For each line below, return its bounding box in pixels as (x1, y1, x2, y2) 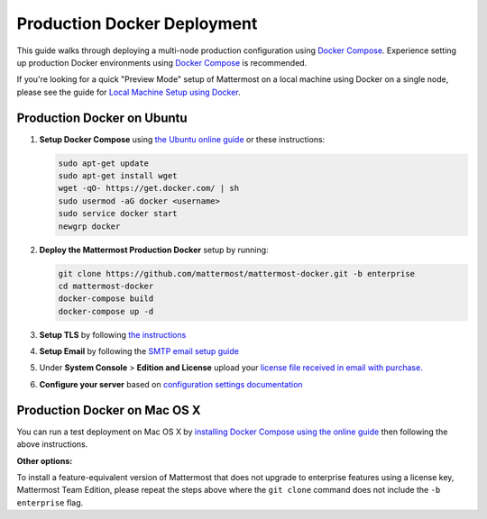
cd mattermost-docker (58, 280, 154, 291)
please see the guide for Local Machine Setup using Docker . (16, 86, 241, 97)
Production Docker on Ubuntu (16, 110, 188, 125)
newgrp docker (58, 221, 121, 232)
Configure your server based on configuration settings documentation (39, 378, 303, 389)
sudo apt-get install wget (58, 171, 178, 180)
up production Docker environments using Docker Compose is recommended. (16, 57, 308, 68)
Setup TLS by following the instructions (39, 329, 187, 340)
